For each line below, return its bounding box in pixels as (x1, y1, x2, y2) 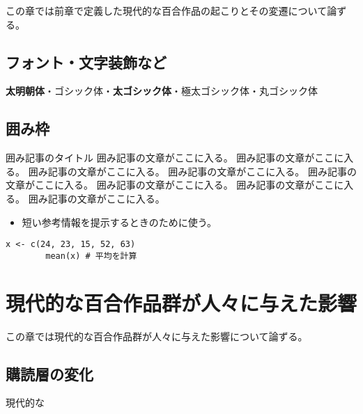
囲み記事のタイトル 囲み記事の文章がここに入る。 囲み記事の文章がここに (6, 150, 344, 165)
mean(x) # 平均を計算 (45, 250, 137, 261)
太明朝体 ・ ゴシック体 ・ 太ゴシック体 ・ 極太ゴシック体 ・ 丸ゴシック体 (6, 83, 318, 98)
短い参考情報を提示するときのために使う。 (22, 214, 217, 229)
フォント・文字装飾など (6, 51, 167, 72)
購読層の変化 (6, 363, 93, 384)
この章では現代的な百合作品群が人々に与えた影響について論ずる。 (6, 328, 308, 343)
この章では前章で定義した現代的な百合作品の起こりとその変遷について (6, 3, 327, 17)
